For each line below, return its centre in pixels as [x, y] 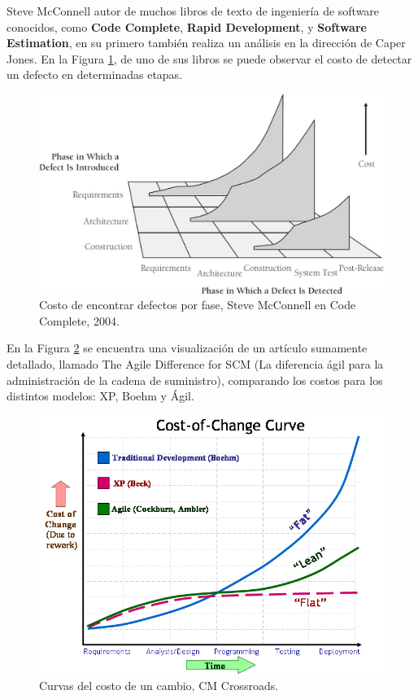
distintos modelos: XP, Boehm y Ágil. [100, 396]
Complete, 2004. [79, 320]
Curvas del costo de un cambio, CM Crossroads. [159, 686]
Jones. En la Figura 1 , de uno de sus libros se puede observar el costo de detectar [209, 58]
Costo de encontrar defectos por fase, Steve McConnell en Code [198, 305]
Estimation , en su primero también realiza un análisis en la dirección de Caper [206, 43]
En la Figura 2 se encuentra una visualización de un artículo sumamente [187, 348]
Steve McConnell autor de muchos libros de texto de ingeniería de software [193, 11]
